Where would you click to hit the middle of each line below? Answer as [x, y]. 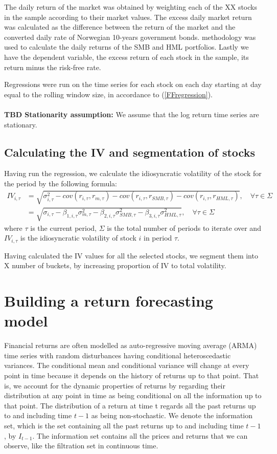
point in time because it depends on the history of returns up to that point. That [132, 375]
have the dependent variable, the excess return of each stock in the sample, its [126, 57]
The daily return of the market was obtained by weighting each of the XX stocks [131, 7]
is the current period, [63, 228]
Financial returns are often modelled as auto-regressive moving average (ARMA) [131, 345]
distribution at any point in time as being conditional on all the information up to [133, 395]
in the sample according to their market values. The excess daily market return [128, 17]
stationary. [21, 124]
